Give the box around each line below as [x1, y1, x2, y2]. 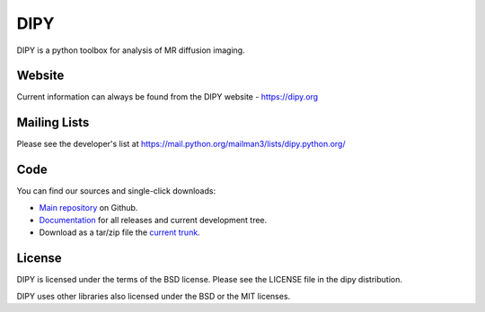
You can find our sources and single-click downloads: [16, 186, 216, 196]
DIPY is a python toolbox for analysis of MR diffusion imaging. [16, 45, 246, 56]
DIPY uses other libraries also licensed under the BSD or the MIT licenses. [16, 290, 291, 301]
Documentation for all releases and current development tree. [39, 215, 268, 226]
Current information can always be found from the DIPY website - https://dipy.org [16, 91, 319, 102]
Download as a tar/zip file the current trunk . [39, 227, 201, 238]
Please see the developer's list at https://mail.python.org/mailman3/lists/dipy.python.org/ [16, 139, 346, 150]
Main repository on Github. [39, 202, 138, 212]
